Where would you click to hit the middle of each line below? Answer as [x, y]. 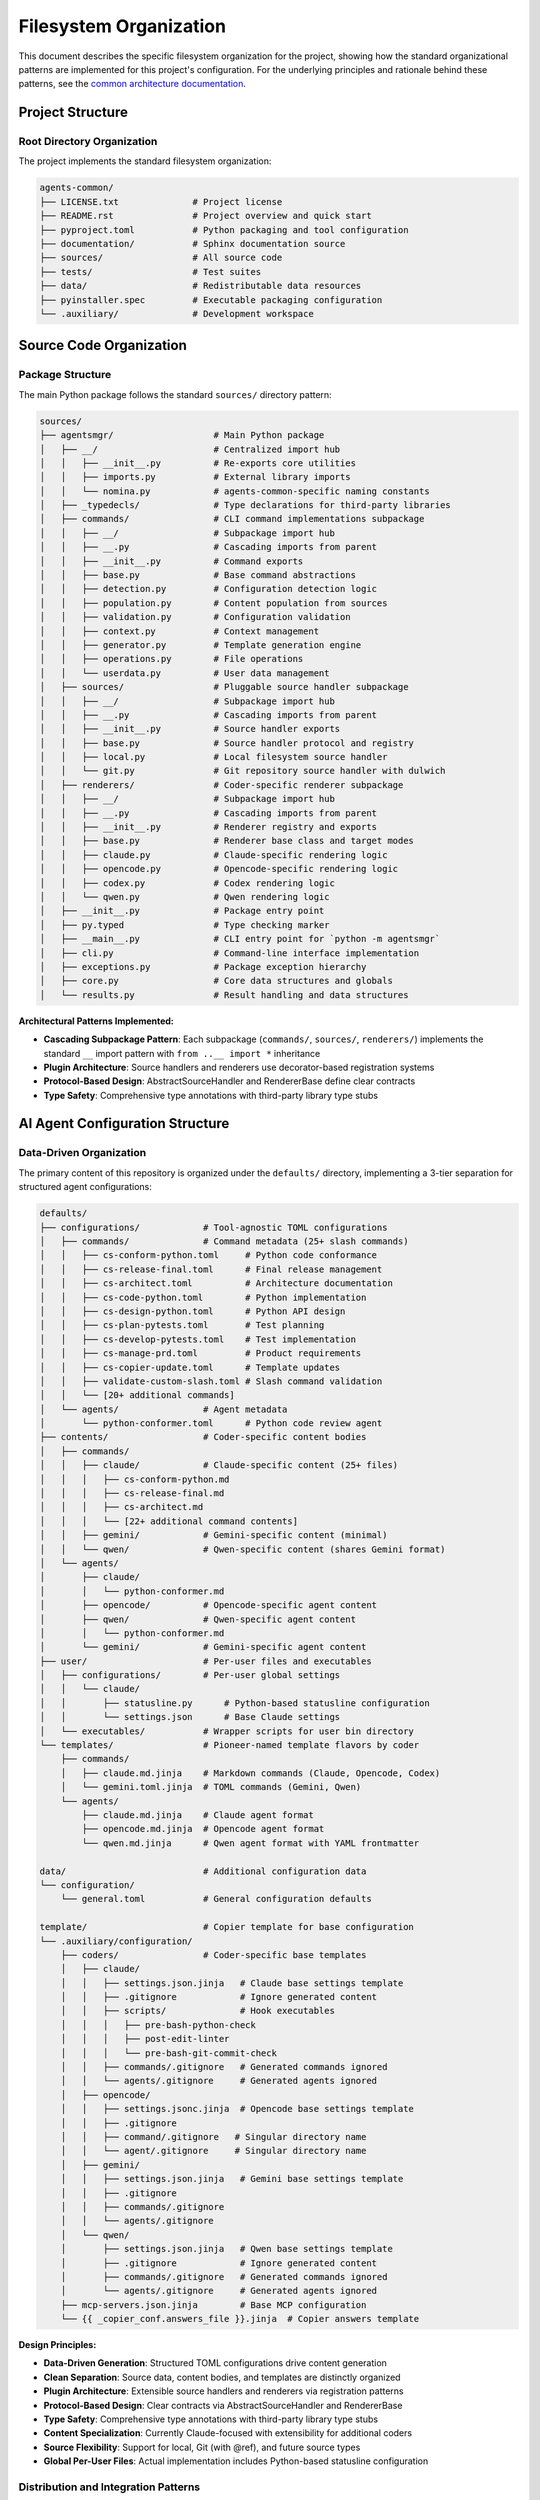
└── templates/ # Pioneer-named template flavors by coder [229, 1745]
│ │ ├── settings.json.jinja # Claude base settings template [232, 1983]
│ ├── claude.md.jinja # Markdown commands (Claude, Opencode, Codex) [250, 1773]
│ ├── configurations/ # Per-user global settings [190, 1675]
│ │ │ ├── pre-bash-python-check [158, 2024]
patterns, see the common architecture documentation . [132, 84]
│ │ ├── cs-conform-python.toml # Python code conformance [208, 1255]
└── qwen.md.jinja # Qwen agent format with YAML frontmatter [250, 1843]
